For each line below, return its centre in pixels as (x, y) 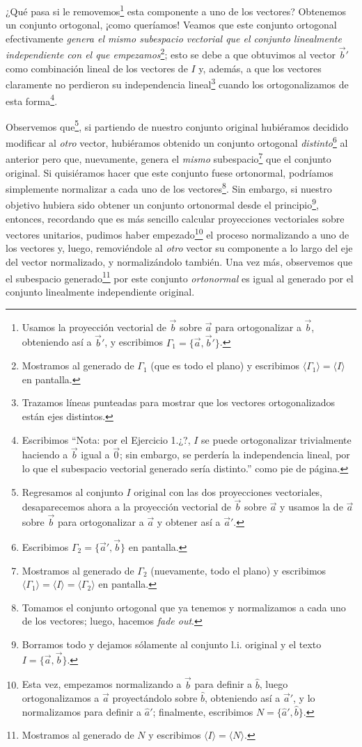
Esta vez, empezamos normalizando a (102, 684)
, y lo (304, 698)
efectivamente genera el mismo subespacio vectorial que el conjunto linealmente (174, 38)
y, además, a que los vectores (260, 68)
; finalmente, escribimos (203, 711)
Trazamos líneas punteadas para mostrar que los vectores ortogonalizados (178, 402)
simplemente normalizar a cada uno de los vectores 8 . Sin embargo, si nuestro (169, 187)
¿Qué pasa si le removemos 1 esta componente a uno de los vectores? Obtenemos (176, 10)
